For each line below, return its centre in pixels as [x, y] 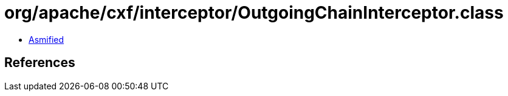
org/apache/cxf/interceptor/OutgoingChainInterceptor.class [254, 13]
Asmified [46, 39]
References [40, 63]
